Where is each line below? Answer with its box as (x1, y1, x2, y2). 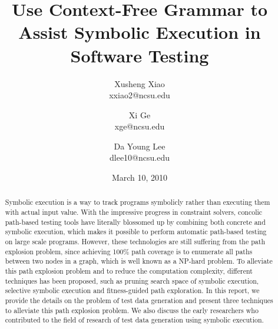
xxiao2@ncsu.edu (109, 89, 170, 101)
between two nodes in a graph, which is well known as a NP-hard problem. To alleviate (5, 256, 273, 266)
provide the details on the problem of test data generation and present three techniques (5, 295, 273, 305)
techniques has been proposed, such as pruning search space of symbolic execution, (5, 275, 259, 285)
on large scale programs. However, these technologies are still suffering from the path (5, 237, 265, 247)
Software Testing (70, 43, 209, 67)
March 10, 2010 (111, 171, 168, 184)
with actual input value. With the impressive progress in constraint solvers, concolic (5, 207, 263, 217)
